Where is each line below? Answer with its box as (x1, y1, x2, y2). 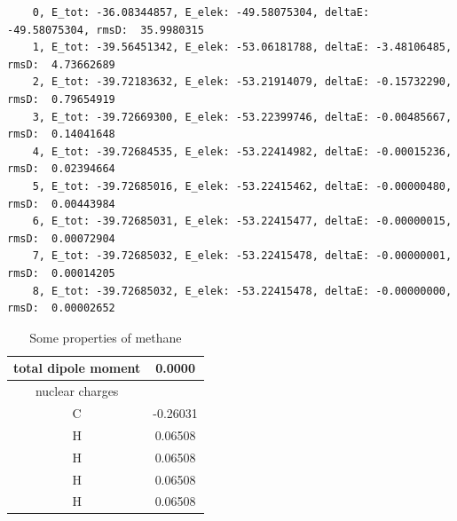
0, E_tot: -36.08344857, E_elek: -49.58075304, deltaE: (32, 6, 370, 19)
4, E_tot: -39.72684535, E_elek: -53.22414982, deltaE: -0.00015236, (32, 145, 453, 158)
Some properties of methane (29, 328, 182, 346)
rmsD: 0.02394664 (7, 162, 115, 176)
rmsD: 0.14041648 (7, 128, 115, 141)
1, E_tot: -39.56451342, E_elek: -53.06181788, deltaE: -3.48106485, (32, 41, 453, 54)
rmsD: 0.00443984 (7, 197, 115, 210)
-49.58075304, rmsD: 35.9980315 (7, 23, 204, 36)
